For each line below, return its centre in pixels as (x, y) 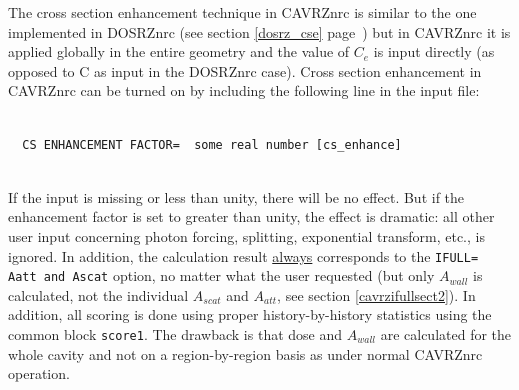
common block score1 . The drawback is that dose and (175, 334)
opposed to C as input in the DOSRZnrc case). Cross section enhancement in (245, 70)
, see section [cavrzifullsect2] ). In (376, 294)
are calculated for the (446, 334)
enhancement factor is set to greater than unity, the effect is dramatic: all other (251, 216)
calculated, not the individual (98, 294)
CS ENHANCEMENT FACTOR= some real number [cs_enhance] (212, 144)
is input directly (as (434, 51)
